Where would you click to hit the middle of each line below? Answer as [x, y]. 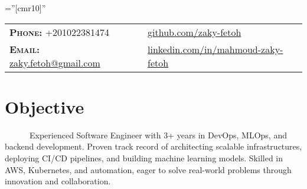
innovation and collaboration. [58, 181]
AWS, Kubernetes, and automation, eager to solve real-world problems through [148, 169]
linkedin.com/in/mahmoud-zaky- [215, 49]
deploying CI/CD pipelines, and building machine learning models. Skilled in [144, 157]
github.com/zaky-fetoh [195, 32]
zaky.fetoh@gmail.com [55, 62]
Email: [25, 49]
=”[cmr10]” [25, 8]
